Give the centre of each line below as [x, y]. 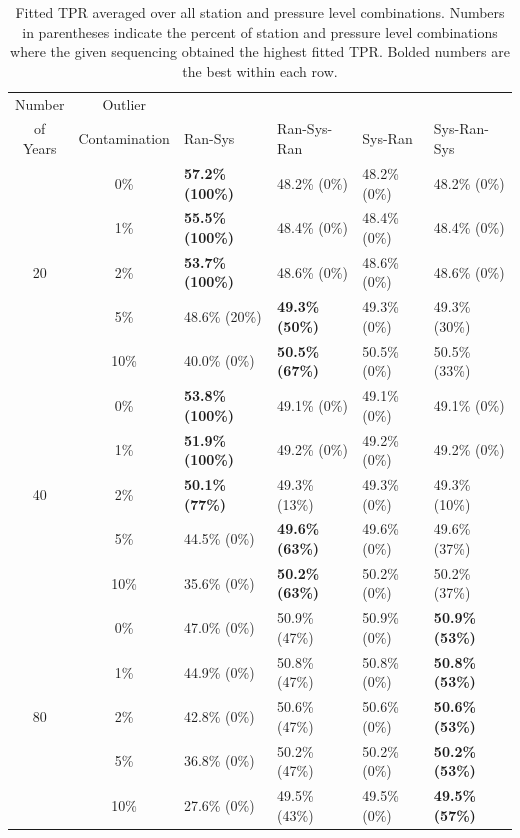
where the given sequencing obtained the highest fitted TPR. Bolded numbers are [260, 51]
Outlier [124, 103]
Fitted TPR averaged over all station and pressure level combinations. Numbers [260, 12]
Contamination [124, 138]
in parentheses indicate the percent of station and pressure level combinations [260, 31]
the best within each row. [260, 70]
